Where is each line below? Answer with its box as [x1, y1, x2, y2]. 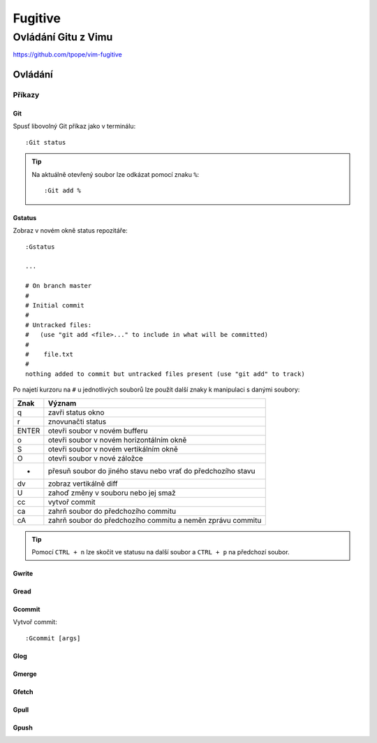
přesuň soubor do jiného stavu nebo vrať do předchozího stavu [47, 466, 256, 475]
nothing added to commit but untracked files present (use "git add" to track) [25, 370, 305, 377]
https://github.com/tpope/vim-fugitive [13, 50, 122, 59]
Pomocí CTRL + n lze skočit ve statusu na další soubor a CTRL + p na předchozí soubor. [31, 547, 290, 556]
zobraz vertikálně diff [47, 479, 118, 489]
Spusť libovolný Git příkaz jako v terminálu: [13, 122, 136, 131]
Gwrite [13, 569, 34, 577]
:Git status [25, 138, 66, 146]
